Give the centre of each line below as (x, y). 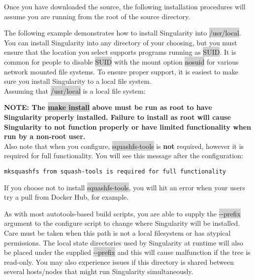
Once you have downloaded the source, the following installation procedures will (125, 6)
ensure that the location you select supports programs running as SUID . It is (120, 52)
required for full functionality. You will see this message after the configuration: (124, 156)
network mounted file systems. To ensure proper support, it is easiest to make (121, 71)
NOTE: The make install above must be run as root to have (108, 107)
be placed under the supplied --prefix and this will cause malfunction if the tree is (127, 252)
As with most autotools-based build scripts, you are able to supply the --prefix (122, 213)
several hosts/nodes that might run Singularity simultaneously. (99, 271)
